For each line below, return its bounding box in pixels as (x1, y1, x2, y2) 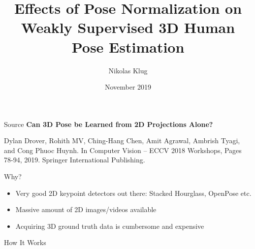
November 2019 (104, 82, 152, 92)
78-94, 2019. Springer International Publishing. (4, 155, 145, 165)
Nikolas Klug (108, 65, 148, 75)
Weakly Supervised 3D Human (21, 17, 235, 37)
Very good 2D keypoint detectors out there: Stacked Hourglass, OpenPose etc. (15, 187, 252, 198)
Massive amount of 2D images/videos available (15, 204, 157, 215)
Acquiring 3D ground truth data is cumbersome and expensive (15, 220, 204, 231)
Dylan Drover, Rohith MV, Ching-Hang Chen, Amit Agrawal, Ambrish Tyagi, (4, 135, 240, 146)
